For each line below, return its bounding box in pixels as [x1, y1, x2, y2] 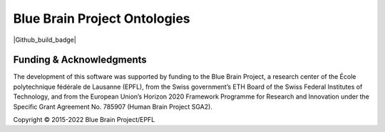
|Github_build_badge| [13, 35, 76, 44]
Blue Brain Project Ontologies [13, 11, 190, 26]
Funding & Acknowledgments [13, 54, 148, 66]
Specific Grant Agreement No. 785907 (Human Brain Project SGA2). [13, 102, 213, 111]
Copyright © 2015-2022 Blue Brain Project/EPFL [13, 116, 155, 124]
